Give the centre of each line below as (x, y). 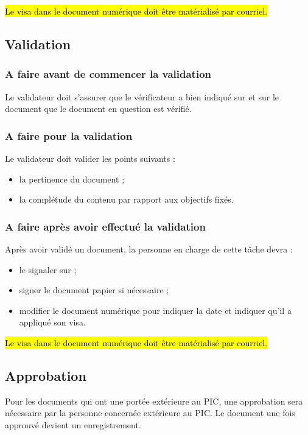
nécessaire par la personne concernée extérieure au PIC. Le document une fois (150, 413)
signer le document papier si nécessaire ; (94, 290)
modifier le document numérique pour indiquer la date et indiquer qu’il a (155, 310)
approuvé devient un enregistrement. (73, 424)
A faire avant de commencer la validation (108, 74)
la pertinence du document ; (72, 179)
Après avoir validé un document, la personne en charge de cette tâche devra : (149, 249)
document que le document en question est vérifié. (98, 109)
